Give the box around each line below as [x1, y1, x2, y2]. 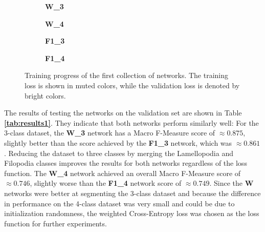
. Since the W [209, 178, 254, 188]
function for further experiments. [4, 218, 107, 228]
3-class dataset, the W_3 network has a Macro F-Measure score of [4, 127, 215, 138]
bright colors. [25, 90, 66, 101]
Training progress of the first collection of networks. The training [25, 70, 229, 81]
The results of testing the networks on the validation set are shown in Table [4, 107, 242, 118]
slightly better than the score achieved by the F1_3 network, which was [4, 137, 232, 148]
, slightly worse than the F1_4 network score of [30, 178, 182, 188]
